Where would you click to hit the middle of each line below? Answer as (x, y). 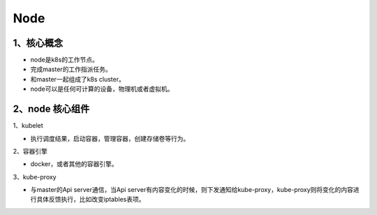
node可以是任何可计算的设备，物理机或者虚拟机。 (102, 89)
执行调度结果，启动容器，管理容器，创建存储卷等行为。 (110, 138)
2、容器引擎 (30, 151)
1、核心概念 (38, 43)
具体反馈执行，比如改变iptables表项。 (90, 200)
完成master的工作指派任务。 (71, 69)
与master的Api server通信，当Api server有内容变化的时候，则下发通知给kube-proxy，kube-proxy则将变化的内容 (192, 190)
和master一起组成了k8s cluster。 (77, 79)
